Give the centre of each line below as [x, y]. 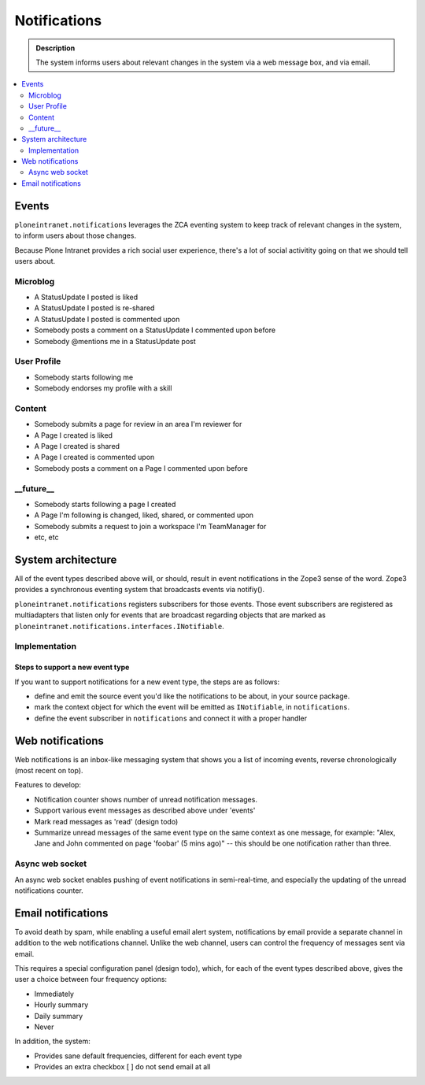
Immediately [54, 994]
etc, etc [46, 537]
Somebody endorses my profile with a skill [103, 388]
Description [55, 48]
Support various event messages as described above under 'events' [145, 810]
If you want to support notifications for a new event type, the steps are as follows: [147, 682]
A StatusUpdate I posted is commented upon [107, 319]
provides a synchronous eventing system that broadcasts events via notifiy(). [140, 590]
